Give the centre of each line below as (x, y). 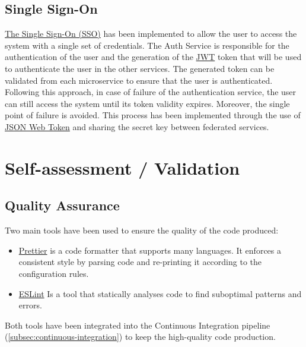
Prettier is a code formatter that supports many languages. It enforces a (150, 250)
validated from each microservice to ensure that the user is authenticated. (139, 80)
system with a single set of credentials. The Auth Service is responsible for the (147, 45)
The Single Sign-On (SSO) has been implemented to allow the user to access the (151, 34)
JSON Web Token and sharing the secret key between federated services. (137, 126)
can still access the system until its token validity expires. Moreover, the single (147, 103)
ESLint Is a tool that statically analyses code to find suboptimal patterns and (160, 293)
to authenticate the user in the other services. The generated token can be (140, 68)
